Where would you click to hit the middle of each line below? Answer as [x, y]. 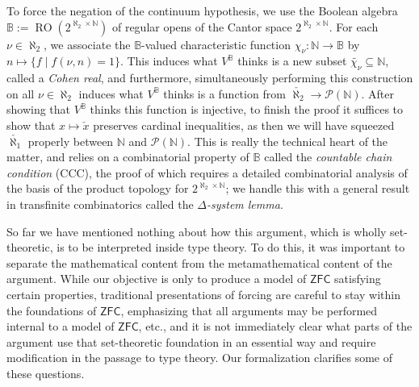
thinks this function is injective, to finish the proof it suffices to [247, 109]
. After [377, 93]
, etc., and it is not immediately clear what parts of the [275, 326]
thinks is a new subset [292, 61]
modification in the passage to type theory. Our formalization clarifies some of [200, 358]
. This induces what [169, 61]
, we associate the [87, 44]
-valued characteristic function [216, 44]
